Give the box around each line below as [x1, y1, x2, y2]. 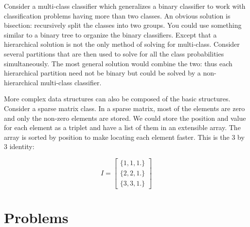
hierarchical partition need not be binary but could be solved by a [4, 68, 201, 78]
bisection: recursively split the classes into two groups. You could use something [4, 20, 242, 30]
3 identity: [4, 141, 35, 151]
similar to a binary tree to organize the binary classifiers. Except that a [4, 29, 217, 39]
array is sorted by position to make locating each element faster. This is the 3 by [4, 132, 245, 142]
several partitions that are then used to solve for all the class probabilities [4, 48, 224, 58]
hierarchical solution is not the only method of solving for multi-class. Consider [4, 39, 240, 49]
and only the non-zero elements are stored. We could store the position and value [4, 113, 246, 123]
